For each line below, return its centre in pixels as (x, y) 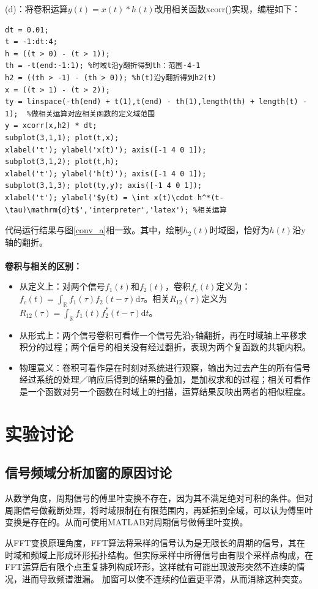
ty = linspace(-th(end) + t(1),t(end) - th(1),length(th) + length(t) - (156, 102)
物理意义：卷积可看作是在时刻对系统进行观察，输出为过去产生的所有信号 (165, 367)
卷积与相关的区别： (43, 265)
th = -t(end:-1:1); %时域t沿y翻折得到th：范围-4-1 (103, 66)
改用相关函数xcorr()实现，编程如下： (227, 9)
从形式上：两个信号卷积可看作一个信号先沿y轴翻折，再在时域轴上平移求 (163, 335)
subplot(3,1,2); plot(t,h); (62, 162)
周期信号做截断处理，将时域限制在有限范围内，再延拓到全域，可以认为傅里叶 (159, 510)
